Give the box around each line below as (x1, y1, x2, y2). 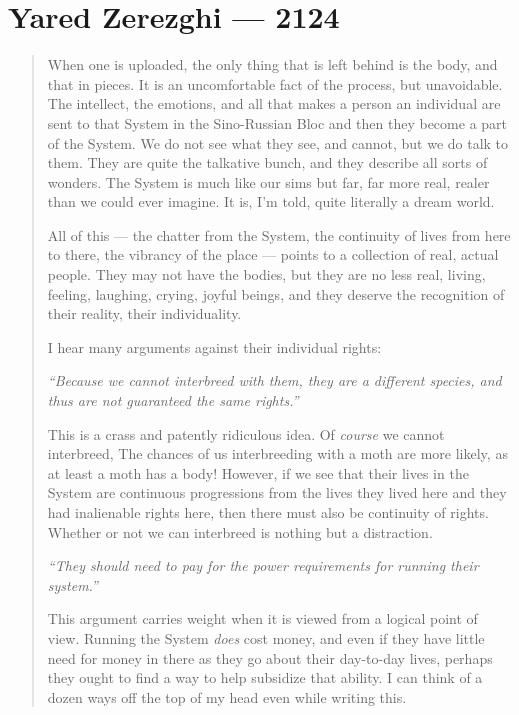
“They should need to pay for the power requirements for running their (47, 555, 479, 576)
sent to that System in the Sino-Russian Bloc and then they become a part (47, 112, 508, 133)
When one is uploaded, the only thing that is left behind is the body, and (47, 54, 498, 75)
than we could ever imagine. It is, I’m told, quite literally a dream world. (47, 191, 495, 212)
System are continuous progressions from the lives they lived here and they (47, 482, 507, 503)
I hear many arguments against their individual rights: (47, 336, 382, 357)
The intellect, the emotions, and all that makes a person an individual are (47, 93, 501, 114)
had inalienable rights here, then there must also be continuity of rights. (47, 502, 489, 522)
